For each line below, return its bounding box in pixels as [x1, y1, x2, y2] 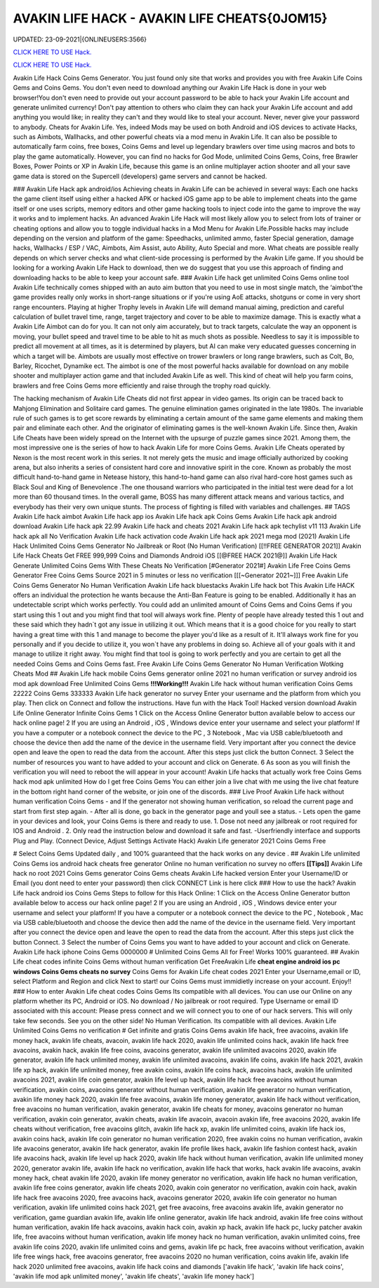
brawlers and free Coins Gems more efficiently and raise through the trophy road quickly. [13, 381, 272, 390]
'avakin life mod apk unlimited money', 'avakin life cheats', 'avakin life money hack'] [13, 1272, 255, 1280]
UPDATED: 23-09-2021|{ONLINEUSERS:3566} [13, 35, 147, 44]
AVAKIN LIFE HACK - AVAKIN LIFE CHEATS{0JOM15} [13, 11, 328, 26]
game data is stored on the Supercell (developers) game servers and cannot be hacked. [13, 172, 267, 180]
